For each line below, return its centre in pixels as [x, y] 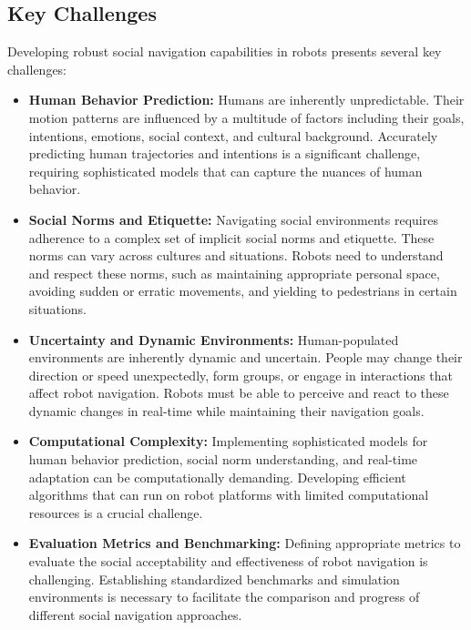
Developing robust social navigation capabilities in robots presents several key [225, 51]
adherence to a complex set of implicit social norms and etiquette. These [231, 237]
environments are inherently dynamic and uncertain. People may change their [246, 357]
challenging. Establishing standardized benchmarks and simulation [214, 579]
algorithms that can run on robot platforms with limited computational [229, 495]
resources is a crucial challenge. [116, 512]
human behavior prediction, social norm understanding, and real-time [223, 459]
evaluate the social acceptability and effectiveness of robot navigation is [228, 561]
